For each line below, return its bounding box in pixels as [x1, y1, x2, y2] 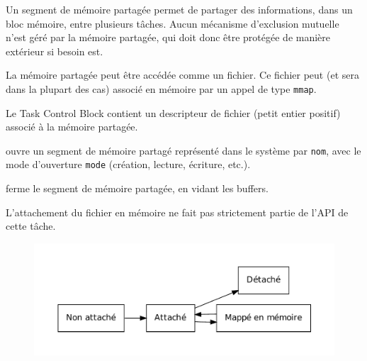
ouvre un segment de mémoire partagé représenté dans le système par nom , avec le [6, 143, 361, 157]
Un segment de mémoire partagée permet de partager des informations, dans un [6, 2, 353, 16]
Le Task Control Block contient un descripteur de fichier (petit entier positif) [6, 105, 341, 120]
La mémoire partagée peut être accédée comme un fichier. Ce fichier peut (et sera [6, 67, 359, 82]
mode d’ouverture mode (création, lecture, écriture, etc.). [6, 157, 251, 172]
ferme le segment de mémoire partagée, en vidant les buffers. [6, 181, 269, 196]
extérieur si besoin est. [6, 43, 103, 58]
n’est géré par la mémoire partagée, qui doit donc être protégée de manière [6, 30, 331, 45]
